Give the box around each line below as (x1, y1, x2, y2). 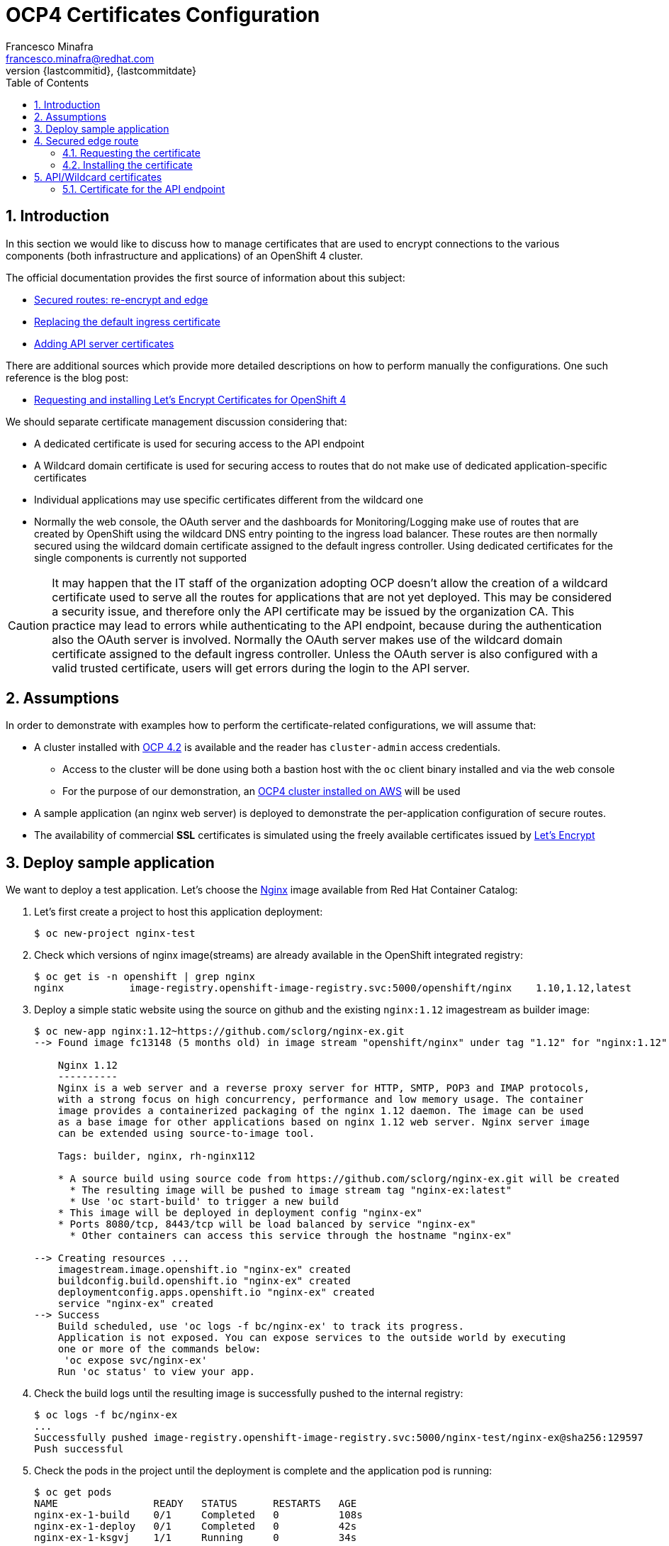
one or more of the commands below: (57, 1343, 262, 1355)
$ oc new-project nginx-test (34, 928, 196, 940)
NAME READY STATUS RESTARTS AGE (34, 1498, 357, 1510)
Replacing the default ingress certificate (34, 315, 220, 328)
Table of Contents (6, 76, 89, 89)
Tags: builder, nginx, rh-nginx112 (57, 1150, 255, 1162)
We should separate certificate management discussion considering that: (6, 415, 347, 428)
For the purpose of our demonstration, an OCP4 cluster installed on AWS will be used (62, 785, 461, 798)
